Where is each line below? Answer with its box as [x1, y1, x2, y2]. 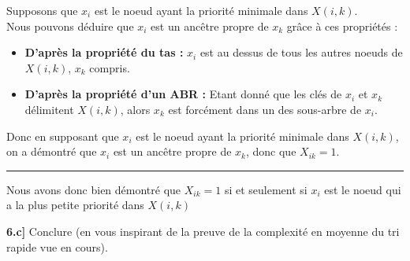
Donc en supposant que [6, 127, 119, 144]
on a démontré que [6, 143, 97, 160]
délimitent [24, 101, 74, 117]
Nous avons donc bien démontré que [6, 181, 181, 197]
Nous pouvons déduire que [6, 17, 134, 34]
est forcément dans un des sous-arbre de [168, 101, 362, 117]
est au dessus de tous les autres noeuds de [199, 44, 403, 61]
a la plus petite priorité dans [6, 197, 144, 213]
